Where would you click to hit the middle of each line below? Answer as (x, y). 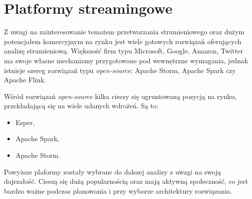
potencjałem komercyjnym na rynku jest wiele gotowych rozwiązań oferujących (123, 41)
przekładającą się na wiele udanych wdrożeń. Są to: (81, 106)
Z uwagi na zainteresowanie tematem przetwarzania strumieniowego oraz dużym (124, 32)
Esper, (25, 122)
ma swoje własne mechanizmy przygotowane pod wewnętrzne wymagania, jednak (126, 60)
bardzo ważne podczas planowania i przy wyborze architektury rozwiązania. (118, 190)
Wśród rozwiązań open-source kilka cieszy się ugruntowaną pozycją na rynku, (120, 96)
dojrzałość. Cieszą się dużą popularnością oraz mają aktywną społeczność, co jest (126, 181)
